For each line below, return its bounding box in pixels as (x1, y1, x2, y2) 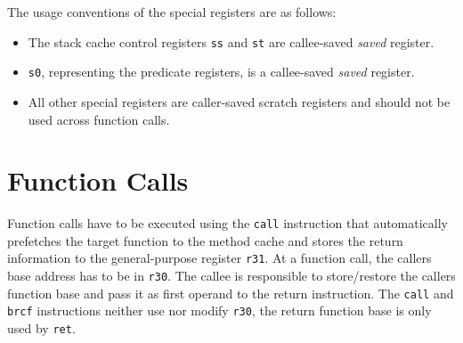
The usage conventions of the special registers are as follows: (7, 3, 337, 20)
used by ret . (7, 319, 76, 338)
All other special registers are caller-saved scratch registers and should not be (28, 92, 451, 110)
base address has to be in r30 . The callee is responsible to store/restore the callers (7, 266, 456, 285)
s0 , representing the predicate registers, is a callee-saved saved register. (28, 62, 415, 81)
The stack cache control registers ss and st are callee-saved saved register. (28, 32, 435, 51)
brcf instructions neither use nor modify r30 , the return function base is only (7, 301, 432, 320)
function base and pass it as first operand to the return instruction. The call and (7, 283, 454, 302)
